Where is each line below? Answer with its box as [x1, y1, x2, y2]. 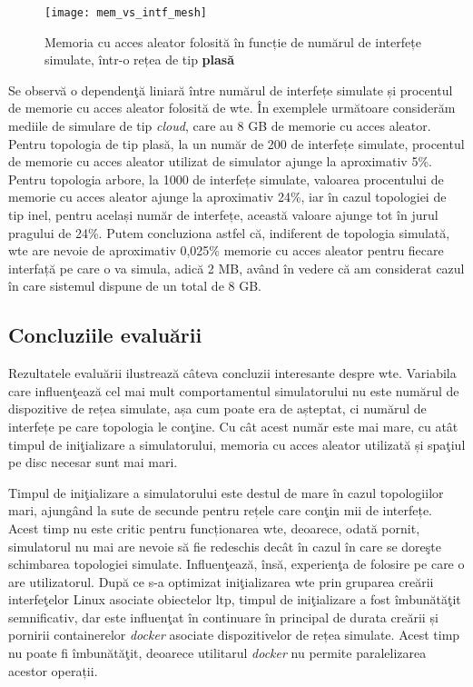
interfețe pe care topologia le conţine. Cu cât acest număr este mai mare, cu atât [8, 416, 458, 435]
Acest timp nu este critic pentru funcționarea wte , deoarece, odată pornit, [8, 518, 420, 537]
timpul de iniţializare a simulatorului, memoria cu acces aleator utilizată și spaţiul [8, 434, 466, 453]
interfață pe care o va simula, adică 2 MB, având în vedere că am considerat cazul [8, 258, 465, 277]
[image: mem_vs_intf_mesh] [44, 6, 207, 19]
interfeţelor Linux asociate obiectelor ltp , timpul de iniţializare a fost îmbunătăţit [8, 590, 461, 609]
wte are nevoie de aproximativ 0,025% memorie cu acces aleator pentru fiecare [8, 241, 444, 260]
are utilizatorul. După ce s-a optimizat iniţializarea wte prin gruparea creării [8, 572, 434, 591]
